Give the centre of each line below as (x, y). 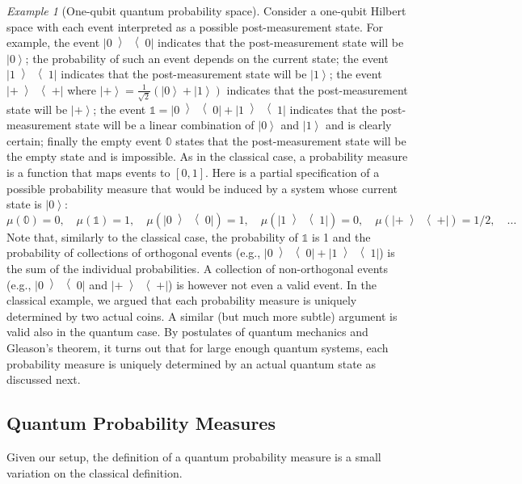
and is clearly (359, 125)
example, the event (53, 42)
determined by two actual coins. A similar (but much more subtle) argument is (202, 316)
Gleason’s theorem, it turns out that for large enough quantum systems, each (198, 347)
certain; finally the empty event (84, 140)
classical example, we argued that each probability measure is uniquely (182, 300)
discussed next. (44, 379)
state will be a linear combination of (165, 125)
